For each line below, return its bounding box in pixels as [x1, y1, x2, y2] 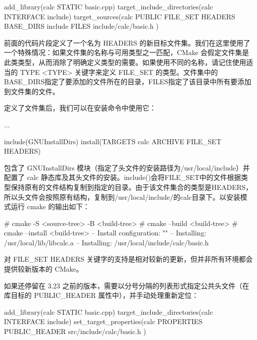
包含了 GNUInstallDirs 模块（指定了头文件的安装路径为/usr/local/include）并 [4, 162, 250, 172]
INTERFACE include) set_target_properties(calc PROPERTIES [4, 316, 203, 327]
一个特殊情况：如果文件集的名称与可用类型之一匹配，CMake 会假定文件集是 [4, 47, 249, 57]
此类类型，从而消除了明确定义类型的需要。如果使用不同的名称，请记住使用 [4, 57, 246, 67]
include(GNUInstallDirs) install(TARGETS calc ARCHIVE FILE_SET [4, 136, 221, 146]
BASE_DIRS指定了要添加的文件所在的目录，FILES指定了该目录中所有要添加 [4, 76, 252, 87]
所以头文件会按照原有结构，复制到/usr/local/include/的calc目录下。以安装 [4, 191, 241, 202]
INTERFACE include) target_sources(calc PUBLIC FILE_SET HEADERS [4, 11, 235, 21]
